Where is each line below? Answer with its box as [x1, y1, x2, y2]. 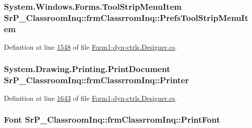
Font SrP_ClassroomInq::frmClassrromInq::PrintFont [4, 113, 220, 126]
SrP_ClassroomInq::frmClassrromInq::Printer [4, 73, 189, 86]
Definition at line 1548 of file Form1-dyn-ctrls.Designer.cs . [4, 42, 177, 52]
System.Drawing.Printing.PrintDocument [4, 62, 170, 74]
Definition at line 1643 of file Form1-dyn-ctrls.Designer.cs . [4, 92, 177, 103]
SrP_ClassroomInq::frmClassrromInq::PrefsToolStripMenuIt [4, 11, 249, 23]
